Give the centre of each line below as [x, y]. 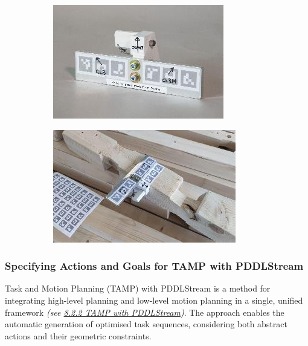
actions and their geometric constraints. [78, 335]
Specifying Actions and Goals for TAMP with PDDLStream [154, 266]
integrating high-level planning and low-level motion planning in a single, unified [154, 300]
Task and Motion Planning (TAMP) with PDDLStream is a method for [138, 288]
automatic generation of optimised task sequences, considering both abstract [146, 324]
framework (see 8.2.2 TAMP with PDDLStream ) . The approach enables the [145, 312]
